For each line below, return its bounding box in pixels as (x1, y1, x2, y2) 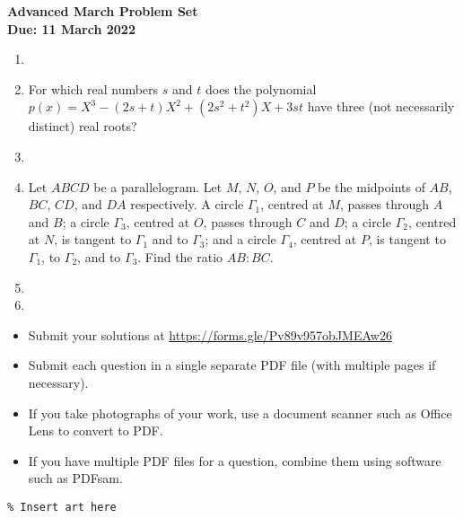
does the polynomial (205, 79, 317, 98)
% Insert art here (7, 500, 117, 514)
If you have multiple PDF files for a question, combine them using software (28, 451, 441, 470)
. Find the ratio (137, 247, 223, 266)
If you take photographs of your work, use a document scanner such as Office (28, 403, 452, 422)
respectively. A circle (130, 195, 244, 214)
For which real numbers (28, 79, 159, 98)
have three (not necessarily (307, 97, 455, 116)
